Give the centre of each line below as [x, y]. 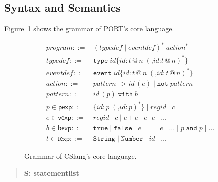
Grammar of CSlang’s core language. [80, 156]
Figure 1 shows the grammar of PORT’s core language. [89, 28]
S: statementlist [51, 173]
